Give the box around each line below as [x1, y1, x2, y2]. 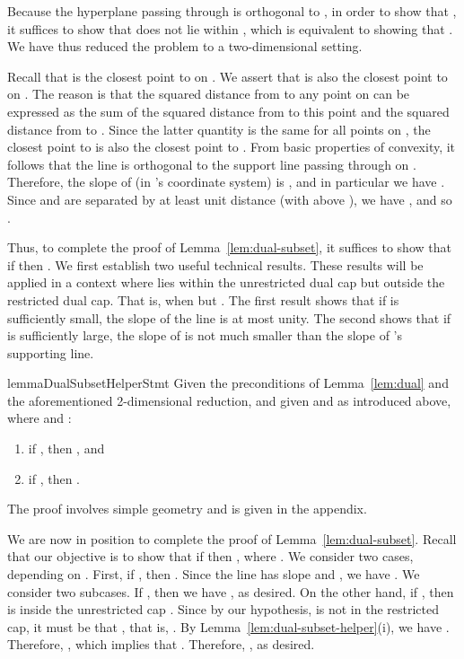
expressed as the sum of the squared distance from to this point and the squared [7, 101, 450, 120]
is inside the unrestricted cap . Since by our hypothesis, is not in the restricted [7, 600, 440, 619]
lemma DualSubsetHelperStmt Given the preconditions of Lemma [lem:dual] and [7, 373, 449, 392]
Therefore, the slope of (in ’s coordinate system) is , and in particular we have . [7, 172, 445, 191]
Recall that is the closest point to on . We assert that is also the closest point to [7, 66, 448, 85]
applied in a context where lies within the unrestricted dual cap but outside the [7, 273, 445, 292]
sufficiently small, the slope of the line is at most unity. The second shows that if [7, 308, 451, 327]
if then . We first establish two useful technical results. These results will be [7, 255, 424, 274]
